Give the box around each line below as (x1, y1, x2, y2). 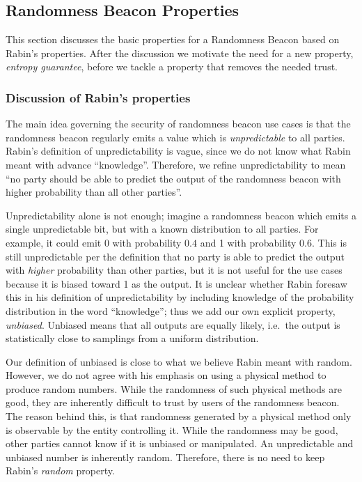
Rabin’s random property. (6, 463, 115, 478)
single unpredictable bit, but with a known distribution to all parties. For (6, 221, 319, 236)
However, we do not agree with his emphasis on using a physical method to (6, 368, 326, 382)
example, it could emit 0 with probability (6, 235, 182, 249)
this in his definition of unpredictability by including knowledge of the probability (6, 290, 354, 304)
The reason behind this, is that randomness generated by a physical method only (6, 409, 352, 423)
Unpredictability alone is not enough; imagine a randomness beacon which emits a (6, 208, 356, 222)
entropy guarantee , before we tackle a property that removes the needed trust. (6, 59, 338, 74)
